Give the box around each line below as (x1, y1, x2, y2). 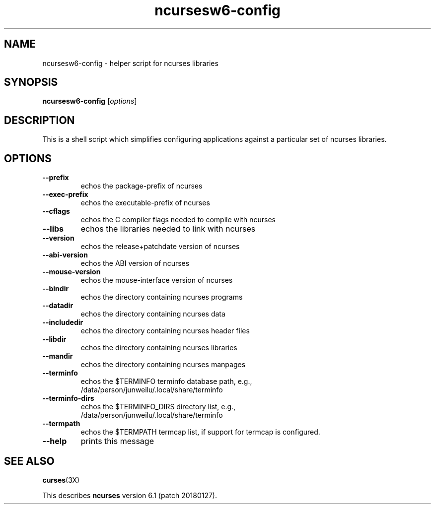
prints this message (80, 436, 154, 446)
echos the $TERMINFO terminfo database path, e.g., (80, 377, 252, 386)
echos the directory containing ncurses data (80, 310, 225, 318)
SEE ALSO (4, 454, 55, 467)
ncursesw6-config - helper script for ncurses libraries (42, 59, 218, 67)
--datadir (42, 301, 73, 310)
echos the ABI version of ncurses (80, 259, 190, 268)
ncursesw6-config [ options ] (42, 97, 137, 106)
